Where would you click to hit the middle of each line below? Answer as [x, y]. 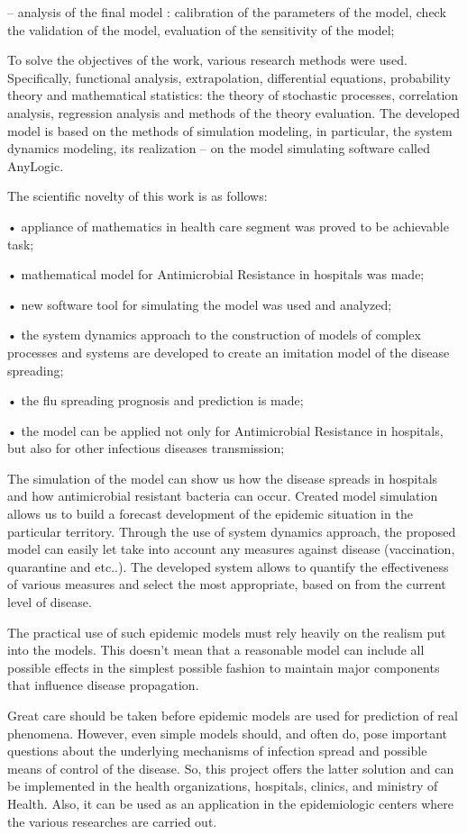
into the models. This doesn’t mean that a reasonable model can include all [216, 650]
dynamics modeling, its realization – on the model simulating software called [219, 148]
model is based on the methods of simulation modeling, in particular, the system [230, 130]
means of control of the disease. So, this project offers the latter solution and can [231, 768]
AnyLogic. [36, 165]
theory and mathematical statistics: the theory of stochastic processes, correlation [233, 95]
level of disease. [50, 602]
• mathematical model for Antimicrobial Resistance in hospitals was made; [216, 274]
